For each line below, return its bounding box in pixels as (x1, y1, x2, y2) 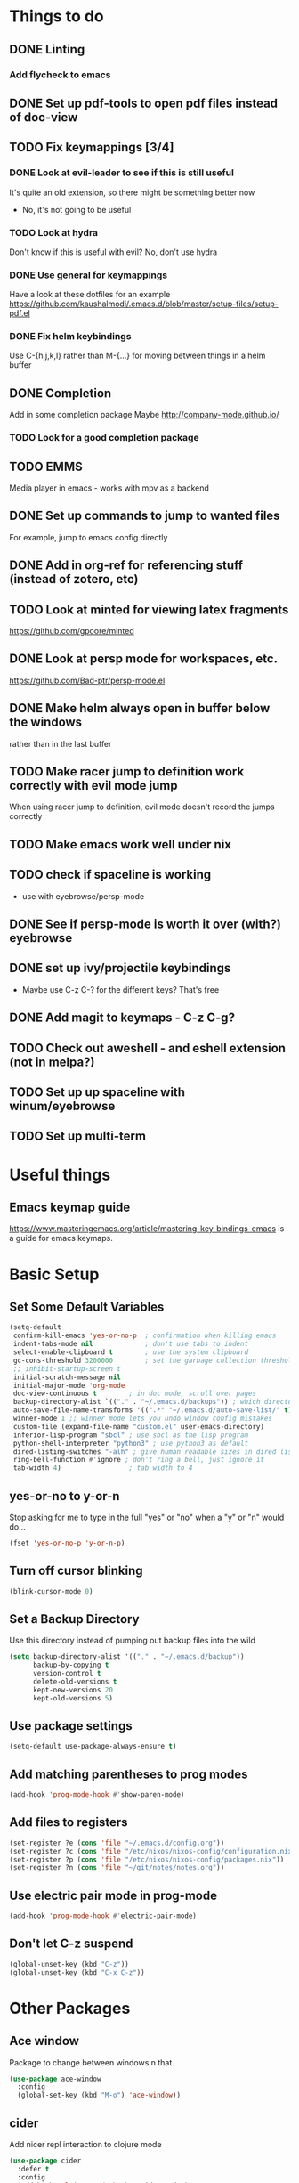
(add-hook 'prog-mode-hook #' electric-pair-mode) (9, 1911, 198, 1920)
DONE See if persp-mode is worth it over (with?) (9, 917, 282, 932)
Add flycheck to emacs (9, 69, 111, 81)
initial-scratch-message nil (12, 1373, 122, 1382)
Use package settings (9, 1718, 133, 1733)
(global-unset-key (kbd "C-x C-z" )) (9, 1968, 145, 1977)
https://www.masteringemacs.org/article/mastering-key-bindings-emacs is (9, 1223, 285, 1234)
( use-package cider (9, 2156, 82, 2165)
